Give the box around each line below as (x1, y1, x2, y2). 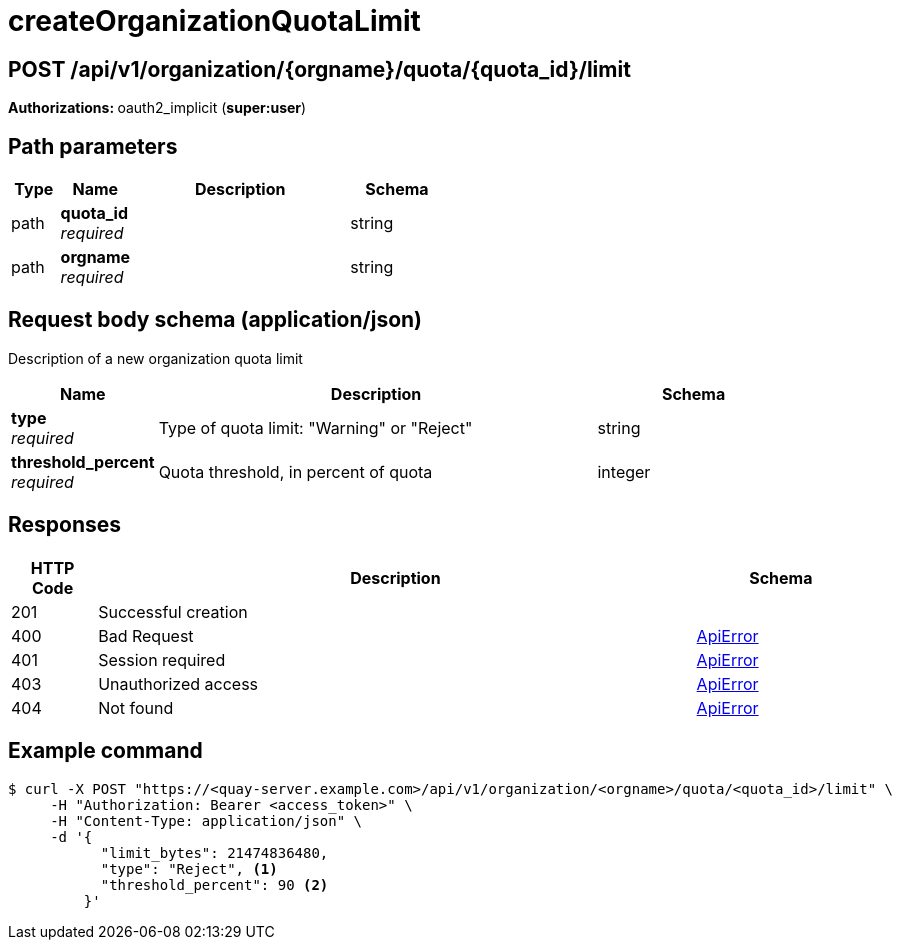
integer (597, 461, 651, 482)
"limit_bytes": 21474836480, (100, 844, 329, 861)
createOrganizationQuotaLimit (8, 4, 421, 38)
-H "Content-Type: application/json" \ (50, 812, 363, 829)
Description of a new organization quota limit (8, 349, 303, 367)
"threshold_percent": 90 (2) (100, 876, 329, 893)
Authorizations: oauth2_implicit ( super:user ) (8, 99, 307, 117)
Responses (8, 512, 122, 538)
